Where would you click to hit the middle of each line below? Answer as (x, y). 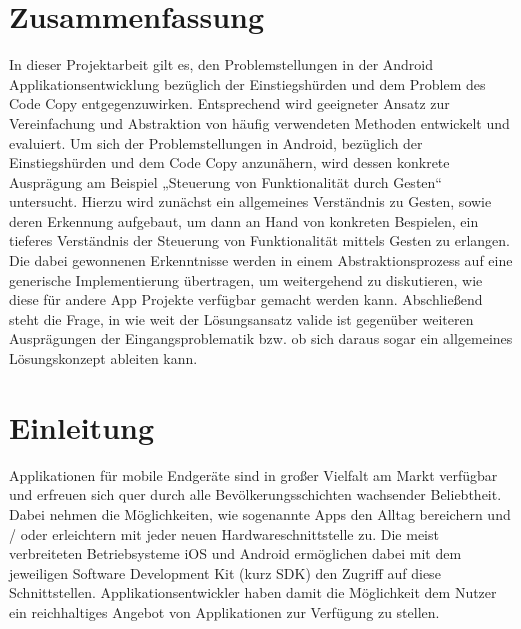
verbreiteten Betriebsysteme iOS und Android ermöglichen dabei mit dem (235, 553)
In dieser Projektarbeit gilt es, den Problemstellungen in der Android (221, 64)
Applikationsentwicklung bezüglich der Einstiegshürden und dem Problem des (247, 83)
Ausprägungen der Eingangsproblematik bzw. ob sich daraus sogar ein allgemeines (261, 338)
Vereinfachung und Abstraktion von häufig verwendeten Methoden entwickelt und (259, 122)
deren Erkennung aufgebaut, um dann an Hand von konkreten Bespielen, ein (244, 220)
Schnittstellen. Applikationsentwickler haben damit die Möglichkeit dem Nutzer (253, 592)
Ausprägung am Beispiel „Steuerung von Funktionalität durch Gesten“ (225, 181)
